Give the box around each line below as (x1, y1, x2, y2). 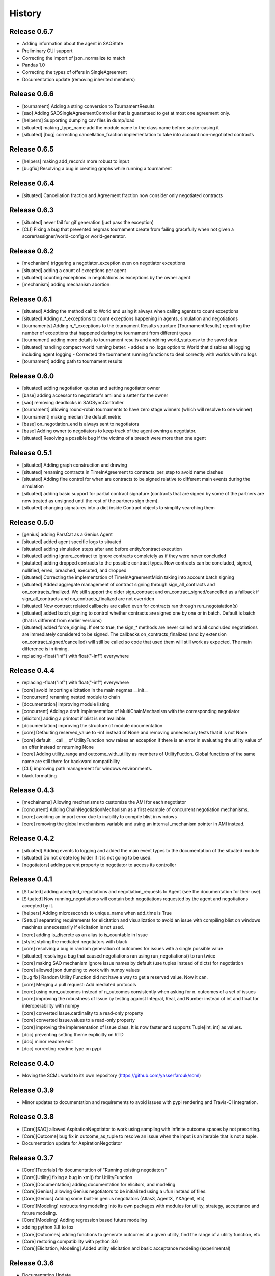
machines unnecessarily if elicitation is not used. (22, 924, 124, 930)
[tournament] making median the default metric (22, 413, 122, 420)
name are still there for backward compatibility (22, 758, 120, 764)
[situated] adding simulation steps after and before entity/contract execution (22, 546, 182, 552)
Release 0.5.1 (9, 448, 52, 457)
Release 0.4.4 (9, 666, 55, 675)
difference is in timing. (22, 646, 69, 652)
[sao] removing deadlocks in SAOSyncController (22, 399, 124, 405)
